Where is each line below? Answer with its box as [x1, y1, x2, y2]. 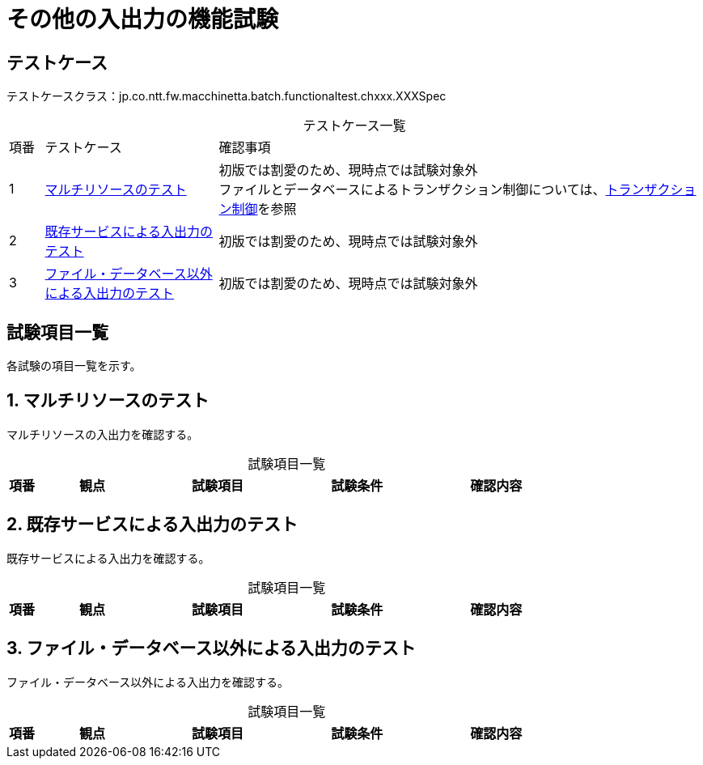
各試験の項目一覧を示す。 [6, 359, 142, 373]
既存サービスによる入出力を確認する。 [6, 550, 210, 565]
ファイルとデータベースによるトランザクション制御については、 [218, 181, 606, 198]
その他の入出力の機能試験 [6, 6, 279, 33]
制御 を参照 [231, 201, 297, 218]
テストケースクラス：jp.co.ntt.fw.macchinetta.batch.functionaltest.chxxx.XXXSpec [6, 89, 447, 104]
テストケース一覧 [303, 117, 406, 134]
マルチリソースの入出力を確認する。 [6, 427, 199, 441]
